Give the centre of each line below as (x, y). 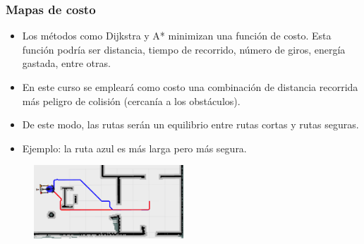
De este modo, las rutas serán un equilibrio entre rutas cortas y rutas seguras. (190, 124)
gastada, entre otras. (66, 63)
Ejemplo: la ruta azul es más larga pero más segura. (134, 148)
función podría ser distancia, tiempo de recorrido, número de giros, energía (184, 49)
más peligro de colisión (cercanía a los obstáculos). (131, 100)
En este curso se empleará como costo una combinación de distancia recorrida (190, 87)
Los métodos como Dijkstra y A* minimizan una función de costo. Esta (177, 36)
